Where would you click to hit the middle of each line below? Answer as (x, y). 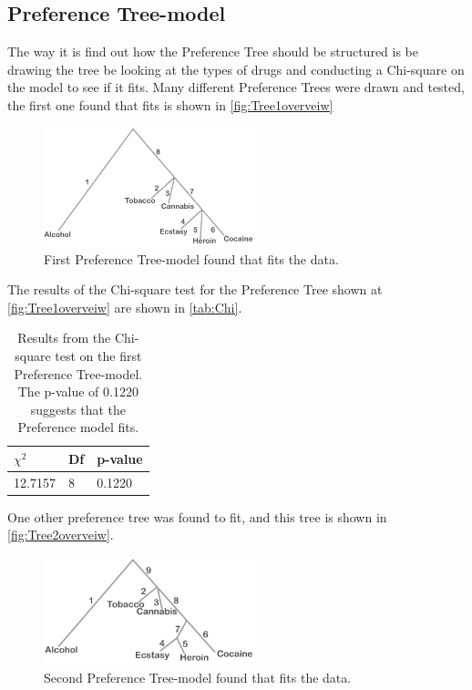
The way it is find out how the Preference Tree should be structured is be (213, 51)
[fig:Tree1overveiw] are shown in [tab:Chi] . (125, 307)
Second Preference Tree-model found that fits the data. (198, 677)
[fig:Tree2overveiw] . (61, 535)
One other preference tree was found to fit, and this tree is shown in (197, 516)
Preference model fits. (78, 427)
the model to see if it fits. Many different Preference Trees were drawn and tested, (236, 87)
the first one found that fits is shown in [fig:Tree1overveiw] (170, 104)
